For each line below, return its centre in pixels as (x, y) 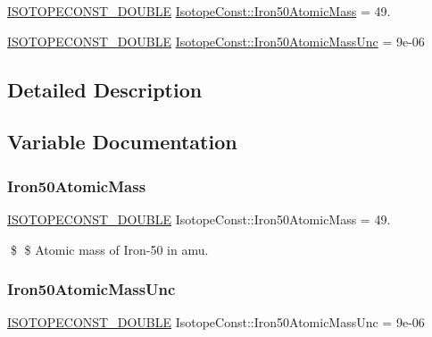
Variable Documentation (122, 142)
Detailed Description (105, 89)
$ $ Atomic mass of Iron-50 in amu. (109, 249)
